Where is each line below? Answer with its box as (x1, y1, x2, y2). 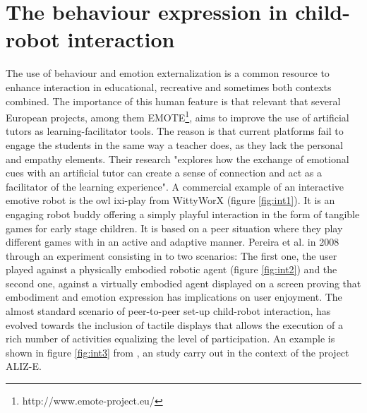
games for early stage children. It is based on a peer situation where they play (6, 220, 343, 235)
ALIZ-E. (6, 359, 42, 373)
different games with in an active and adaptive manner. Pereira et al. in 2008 (6, 234, 339, 249)
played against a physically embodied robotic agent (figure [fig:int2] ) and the (6, 262, 337, 277)
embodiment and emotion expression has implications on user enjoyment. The (6, 289, 342, 304)
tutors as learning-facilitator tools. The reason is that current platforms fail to (6, 124, 344, 138)
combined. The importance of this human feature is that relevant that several (6, 93, 341, 108)
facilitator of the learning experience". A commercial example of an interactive (6, 179, 344, 193)
